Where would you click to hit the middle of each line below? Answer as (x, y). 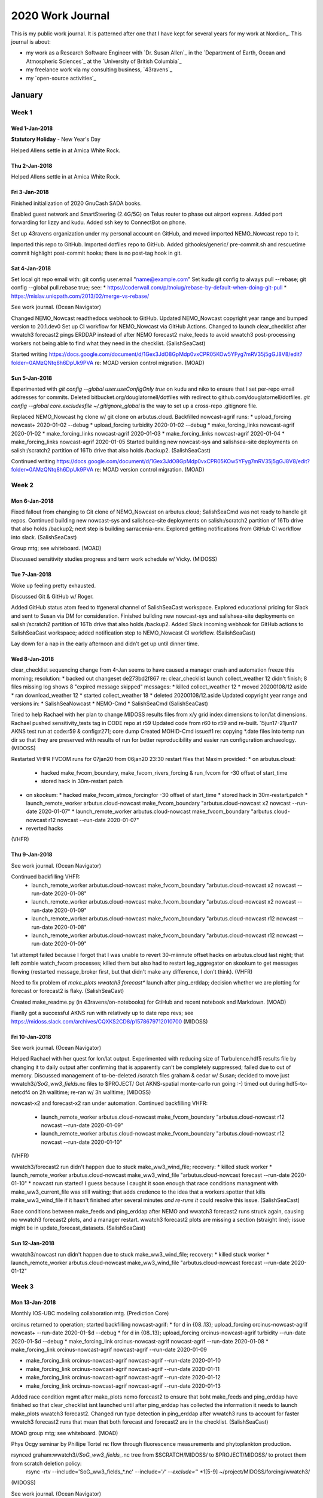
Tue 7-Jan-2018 (31, 575)
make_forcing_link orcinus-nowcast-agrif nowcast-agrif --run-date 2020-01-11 (123, 1369)
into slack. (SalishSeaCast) (44, 537)
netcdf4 (21, 1092)
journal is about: (31, 41)
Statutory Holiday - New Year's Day (56, 139)
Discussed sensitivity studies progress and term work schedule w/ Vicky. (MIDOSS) (114, 559)
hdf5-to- (297, 1084)
